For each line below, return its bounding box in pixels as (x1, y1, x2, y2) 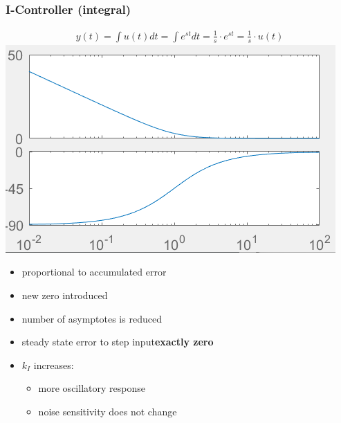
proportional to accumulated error (21, 264, 167, 279)
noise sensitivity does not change (38, 404, 177, 418)
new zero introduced (21, 287, 108, 302)
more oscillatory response (38, 381, 145, 395)
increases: (33, 357, 74, 372)
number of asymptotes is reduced (21, 311, 162, 325)
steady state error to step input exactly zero (21, 334, 214, 349)
